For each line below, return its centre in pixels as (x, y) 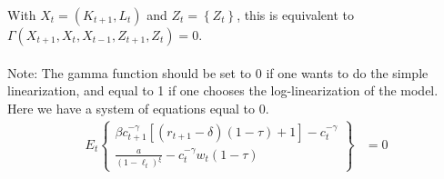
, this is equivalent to (295, 15)
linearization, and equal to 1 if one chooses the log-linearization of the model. (223, 90)
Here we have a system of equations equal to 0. (138, 108)
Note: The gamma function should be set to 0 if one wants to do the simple (218, 72)
